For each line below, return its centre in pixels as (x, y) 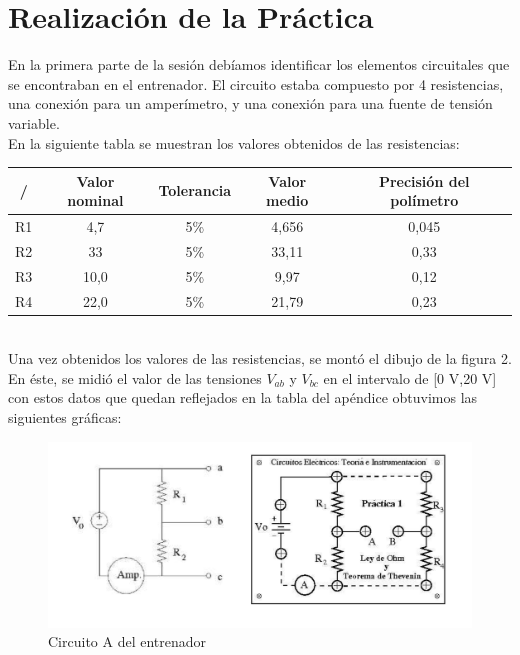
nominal (95, 200)
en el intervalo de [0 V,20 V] (410, 377)
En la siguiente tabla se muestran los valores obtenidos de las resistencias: (234, 142)
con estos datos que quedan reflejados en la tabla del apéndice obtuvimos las (243, 397)
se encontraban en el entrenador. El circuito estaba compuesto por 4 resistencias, (256, 83)
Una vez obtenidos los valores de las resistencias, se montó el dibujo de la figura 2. (260, 358)
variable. (34, 122)
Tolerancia (195, 190)
